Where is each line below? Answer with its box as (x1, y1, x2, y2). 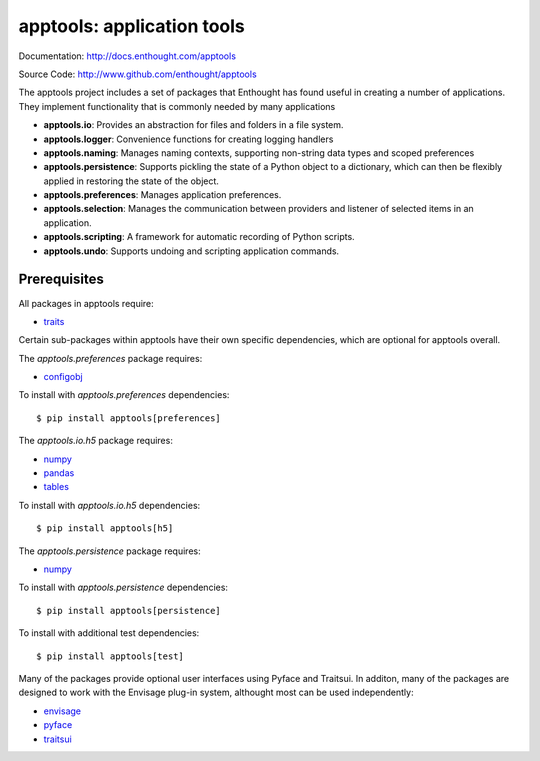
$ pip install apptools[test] (36, 650, 185, 662)
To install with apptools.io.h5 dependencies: (18, 499, 201, 511)
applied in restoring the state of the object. (43, 175, 220, 187)
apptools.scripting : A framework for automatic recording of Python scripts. (43, 231, 355, 243)
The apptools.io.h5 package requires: (18, 435, 174, 447)
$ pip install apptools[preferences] (36, 412, 222, 424)
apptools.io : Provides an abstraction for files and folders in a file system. (43, 119, 344, 131)
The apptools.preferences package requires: (18, 352, 203, 364)
